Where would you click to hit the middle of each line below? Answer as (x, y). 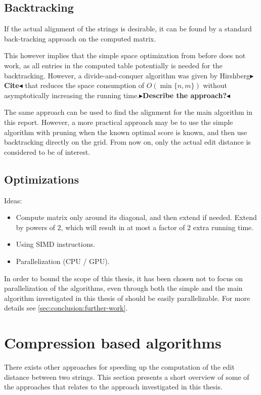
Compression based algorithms (113, 343)
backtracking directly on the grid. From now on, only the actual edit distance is (127, 142)
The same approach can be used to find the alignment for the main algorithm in (128, 112)
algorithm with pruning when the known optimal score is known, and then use (126, 132)
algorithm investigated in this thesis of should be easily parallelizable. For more (127, 298)
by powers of (35, 227)
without (215, 85)
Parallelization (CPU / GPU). (63, 261)
